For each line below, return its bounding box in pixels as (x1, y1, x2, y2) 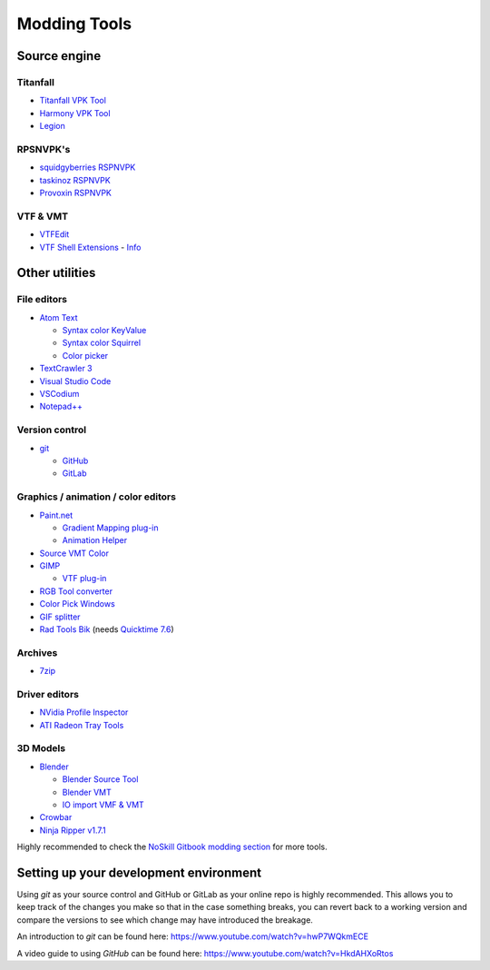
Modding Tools (16, 14, 132, 34)
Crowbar (39, 812, 73, 823)
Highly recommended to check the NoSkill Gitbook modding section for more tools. (16, 841, 328, 853)
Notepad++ (39, 401, 83, 412)
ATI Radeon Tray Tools (39, 719, 124, 730)
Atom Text (39, 312, 78, 322)
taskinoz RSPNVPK (39, 174, 111, 185)
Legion (39, 121, 65, 132)
